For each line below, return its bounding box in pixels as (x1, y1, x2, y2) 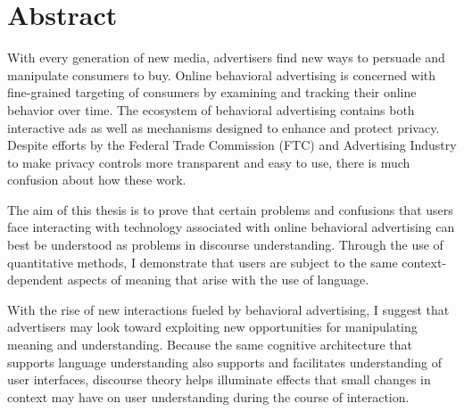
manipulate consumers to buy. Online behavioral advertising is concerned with (7, 65, 436, 84)
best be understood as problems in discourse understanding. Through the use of (7, 235, 443, 254)
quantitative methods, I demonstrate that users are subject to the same (7, 252, 398, 271)
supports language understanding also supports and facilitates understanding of (7, 352, 442, 371)
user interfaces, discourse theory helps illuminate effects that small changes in (7, 370, 431, 389)
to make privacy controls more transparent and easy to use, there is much (7, 152, 410, 171)
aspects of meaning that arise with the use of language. (67, 270, 369, 289)
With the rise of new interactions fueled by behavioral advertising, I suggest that (7, 300, 450, 318)
